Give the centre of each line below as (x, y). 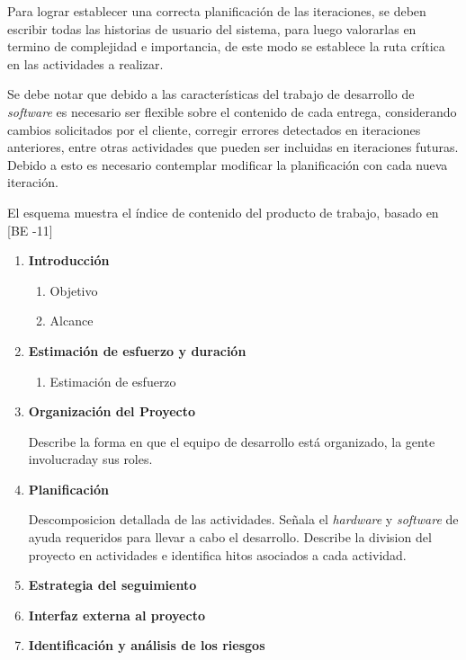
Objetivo (74, 290)
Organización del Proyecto (112, 411)
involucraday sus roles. (90, 459)
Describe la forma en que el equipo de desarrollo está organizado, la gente (232, 441)
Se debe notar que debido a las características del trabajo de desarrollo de (211, 94)
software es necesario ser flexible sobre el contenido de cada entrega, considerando (232, 111)
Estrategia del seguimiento (112, 585)
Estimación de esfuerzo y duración (137, 350)
